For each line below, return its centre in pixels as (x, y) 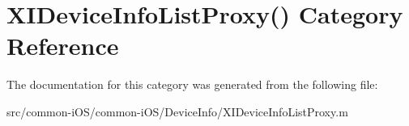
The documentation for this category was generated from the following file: (192, 84)
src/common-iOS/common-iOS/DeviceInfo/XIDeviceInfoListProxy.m (177, 111)
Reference (63, 46)
